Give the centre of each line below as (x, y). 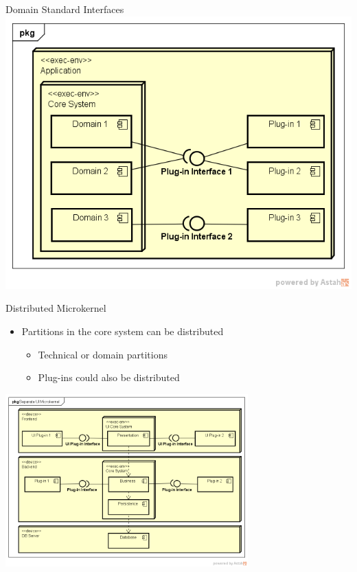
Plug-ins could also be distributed (109, 377)
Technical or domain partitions (103, 354)
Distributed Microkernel (56, 308)
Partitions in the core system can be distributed (123, 331)
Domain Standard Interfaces (65, 9)
